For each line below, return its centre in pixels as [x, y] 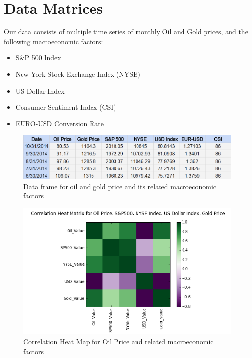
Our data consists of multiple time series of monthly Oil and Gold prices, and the [126, 32]
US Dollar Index [40, 90]
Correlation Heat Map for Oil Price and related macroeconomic [119, 341]
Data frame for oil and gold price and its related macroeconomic [120, 186]
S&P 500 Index [38, 58]
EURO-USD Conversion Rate [59, 123]
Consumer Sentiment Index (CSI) [66, 107]
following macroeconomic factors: [54, 41]
